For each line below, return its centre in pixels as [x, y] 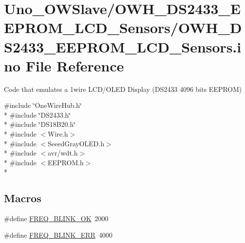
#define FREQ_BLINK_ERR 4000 [58, 234]
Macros [23, 198]
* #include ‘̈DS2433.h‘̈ [37, 114]
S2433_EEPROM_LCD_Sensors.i [123, 46]
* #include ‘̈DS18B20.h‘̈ [40, 124]
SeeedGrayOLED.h [76, 143]
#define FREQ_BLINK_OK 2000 [56, 218]
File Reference [75, 65]
